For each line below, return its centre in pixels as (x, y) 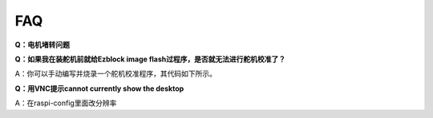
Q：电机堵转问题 (42, 45)
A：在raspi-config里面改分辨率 (66, 103)
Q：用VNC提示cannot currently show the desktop (99, 88)
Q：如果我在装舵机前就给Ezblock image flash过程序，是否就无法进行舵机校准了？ (150, 59)
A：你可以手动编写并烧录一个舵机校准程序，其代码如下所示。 (115, 74)
